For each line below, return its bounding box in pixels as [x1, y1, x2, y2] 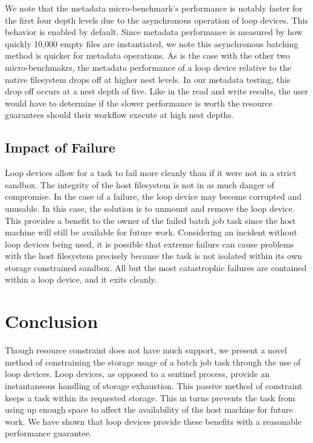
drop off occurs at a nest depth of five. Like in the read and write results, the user [5, 85, 309, 97]
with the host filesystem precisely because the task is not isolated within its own [5, 249, 302, 262]
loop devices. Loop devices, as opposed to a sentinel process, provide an [5, 367, 270, 380]
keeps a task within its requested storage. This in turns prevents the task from [5, 391, 295, 404]
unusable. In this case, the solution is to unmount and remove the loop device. [5, 202, 295, 214]
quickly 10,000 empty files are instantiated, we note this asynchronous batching [5, 37, 298, 50]
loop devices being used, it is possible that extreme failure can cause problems [5, 237, 294, 250]
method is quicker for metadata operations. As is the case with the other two [5, 49, 290, 62]
